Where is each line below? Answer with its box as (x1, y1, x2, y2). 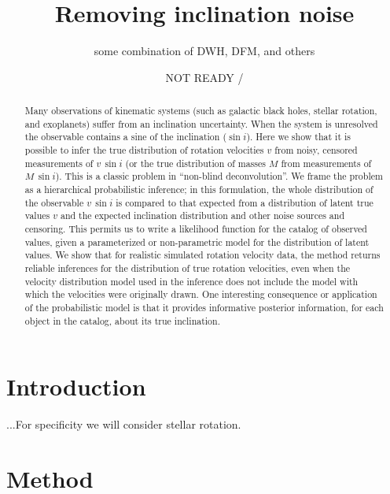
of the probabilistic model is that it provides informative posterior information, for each (24, 300, 384, 314)
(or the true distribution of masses (125, 156, 266, 169)
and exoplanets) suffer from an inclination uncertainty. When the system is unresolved (24, 117, 378, 130)
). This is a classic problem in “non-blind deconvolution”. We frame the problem (55, 169, 383, 183)
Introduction (6, 370, 146, 403)
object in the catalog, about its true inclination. (24, 314, 220, 327)
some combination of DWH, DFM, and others (94, 43, 315, 59)
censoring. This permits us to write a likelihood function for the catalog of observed (24, 222, 367, 236)
